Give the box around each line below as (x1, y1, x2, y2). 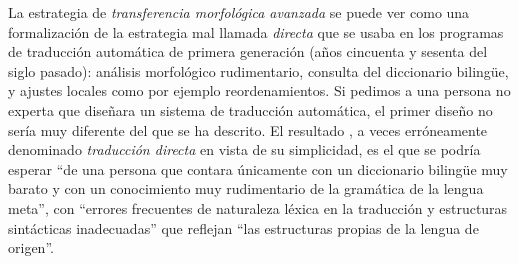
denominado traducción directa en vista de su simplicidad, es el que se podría (8, 139, 481, 160)
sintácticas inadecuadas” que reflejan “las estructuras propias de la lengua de (8, 217, 479, 238)
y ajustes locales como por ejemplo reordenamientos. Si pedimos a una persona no (8, 80, 511, 101)
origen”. (8, 237, 54, 258)
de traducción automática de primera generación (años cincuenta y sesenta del (8, 41, 488, 62)
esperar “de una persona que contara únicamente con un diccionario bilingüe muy (8, 158, 508, 179)
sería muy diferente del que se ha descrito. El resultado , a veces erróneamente (8, 119, 488, 140)
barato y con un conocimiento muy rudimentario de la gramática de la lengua (8, 178, 484, 199)
